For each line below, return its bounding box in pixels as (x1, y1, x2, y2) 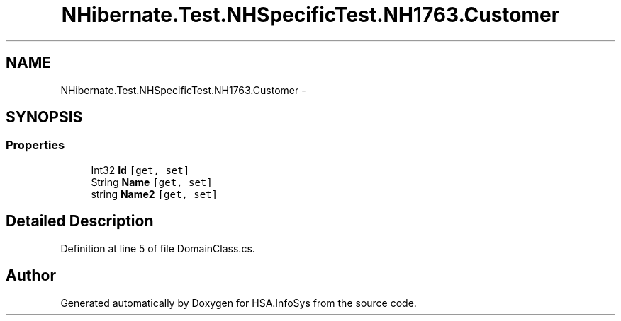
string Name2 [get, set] (91, 187, 218, 200)
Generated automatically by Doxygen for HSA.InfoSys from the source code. (60, 296, 417, 309)
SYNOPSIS (6, 108, 83, 127)
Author (6, 267, 56, 285)
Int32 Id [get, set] (91, 163, 190, 176)
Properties (6, 138, 65, 153)
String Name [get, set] (91, 175, 213, 188)
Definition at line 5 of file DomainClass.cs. (60, 242, 255, 255)
